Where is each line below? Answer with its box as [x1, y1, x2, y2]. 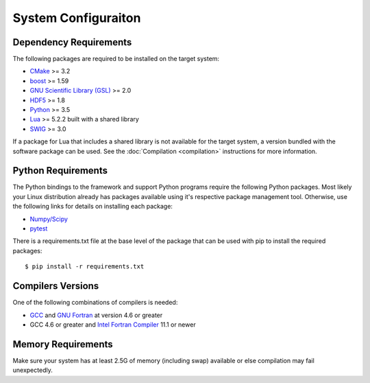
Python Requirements [12, 165, 108, 176]
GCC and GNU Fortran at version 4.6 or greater [29, 311, 163, 319]
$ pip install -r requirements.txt [25, 263, 145, 270]
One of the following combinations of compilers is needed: [12, 299, 178, 307]
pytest [29, 224, 48, 233]
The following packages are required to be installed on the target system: [12, 55, 219, 63]
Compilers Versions [12, 280, 99, 292]
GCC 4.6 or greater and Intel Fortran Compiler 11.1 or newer [29, 320, 196, 329]
